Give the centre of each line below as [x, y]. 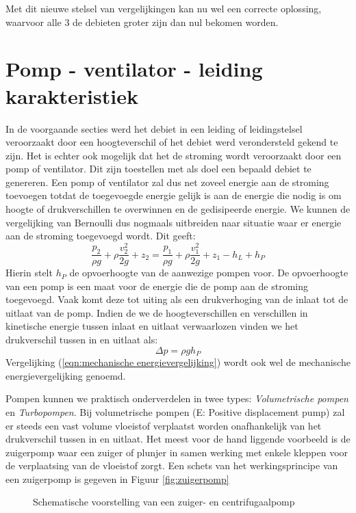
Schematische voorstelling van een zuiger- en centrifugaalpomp [164, 502]
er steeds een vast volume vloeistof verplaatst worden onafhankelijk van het [164, 425]
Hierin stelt [29, 273]
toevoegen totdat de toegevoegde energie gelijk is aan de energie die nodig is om [174, 195]
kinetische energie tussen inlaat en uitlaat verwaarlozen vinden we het [152, 326]
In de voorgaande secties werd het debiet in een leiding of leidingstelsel [154, 128]
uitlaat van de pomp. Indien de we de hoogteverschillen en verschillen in [157, 312]
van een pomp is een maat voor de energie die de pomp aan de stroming [157, 286]
